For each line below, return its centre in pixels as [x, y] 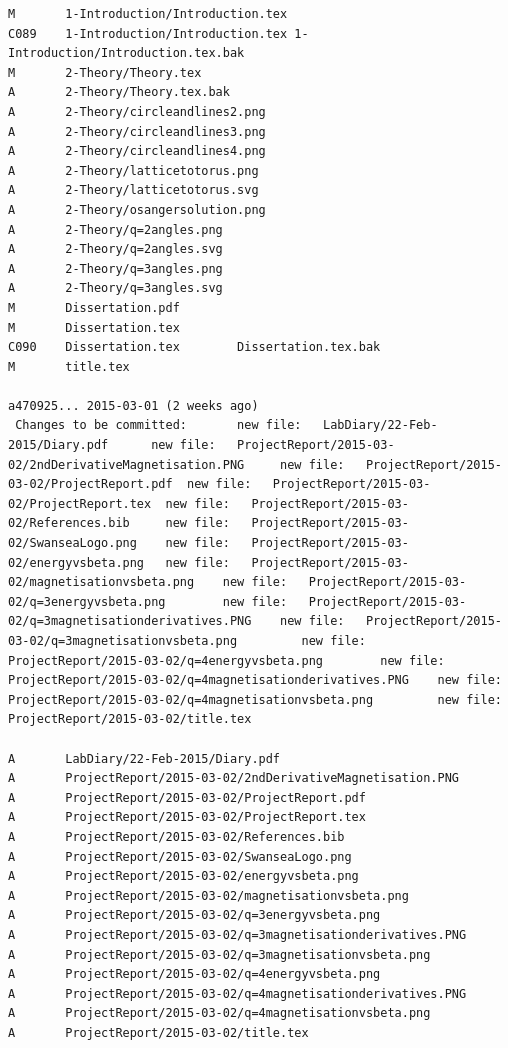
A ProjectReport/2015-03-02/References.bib [176, 836]
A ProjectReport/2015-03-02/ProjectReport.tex [187, 817]
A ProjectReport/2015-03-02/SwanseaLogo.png [180, 856]
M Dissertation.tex [94, 327]
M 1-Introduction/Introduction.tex [148, 14]
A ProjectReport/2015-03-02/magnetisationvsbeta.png [208, 895]
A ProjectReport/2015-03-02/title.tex [158, 1032]
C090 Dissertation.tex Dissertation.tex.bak [194, 347]
